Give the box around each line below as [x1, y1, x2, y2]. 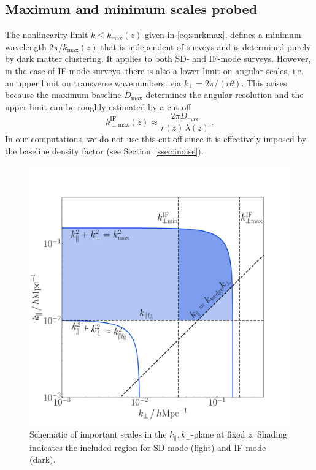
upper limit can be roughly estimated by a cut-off [5, 100, 191, 113]
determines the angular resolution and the [145, 88, 304, 101]
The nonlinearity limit [5, 28, 88, 41]
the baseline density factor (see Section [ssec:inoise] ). [5, 145, 204, 157]
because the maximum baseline [5, 88, 121, 101]
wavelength [5, 40, 47, 53]
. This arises [241, 76, 287, 89]
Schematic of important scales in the [29, 428, 167, 441]
